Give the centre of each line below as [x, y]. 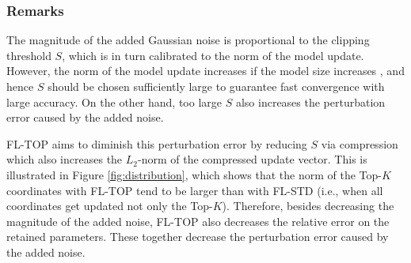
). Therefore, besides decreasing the [308, 206]
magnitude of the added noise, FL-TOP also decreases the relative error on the [198, 221]
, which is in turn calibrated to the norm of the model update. [213, 55]
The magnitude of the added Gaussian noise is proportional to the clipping [188, 40]
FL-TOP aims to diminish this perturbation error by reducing [157, 143]
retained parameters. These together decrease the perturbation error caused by [198, 237]
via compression [360, 143]
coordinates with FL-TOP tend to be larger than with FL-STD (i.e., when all [195, 190]
